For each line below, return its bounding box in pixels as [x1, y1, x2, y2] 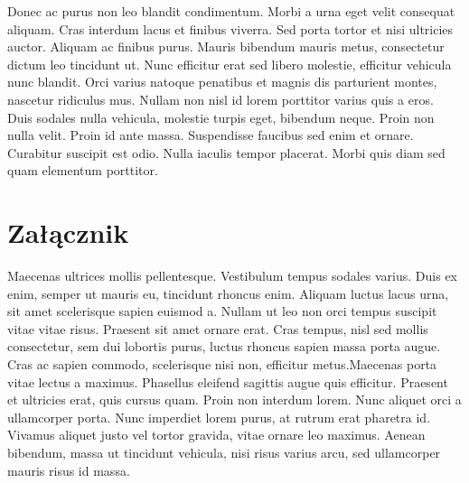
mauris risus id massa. [7, 460, 130, 479]
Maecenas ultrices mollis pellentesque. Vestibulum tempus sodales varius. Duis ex [7, 266, 458, 285]
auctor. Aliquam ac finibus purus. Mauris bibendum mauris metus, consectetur [7, 37, 445, 56]
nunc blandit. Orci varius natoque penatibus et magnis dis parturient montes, [7, 72, 437, 91]
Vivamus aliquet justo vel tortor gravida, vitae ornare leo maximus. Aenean [7, 425, 426, 444]
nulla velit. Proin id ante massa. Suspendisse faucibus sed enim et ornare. [7, 125, 414, 144]
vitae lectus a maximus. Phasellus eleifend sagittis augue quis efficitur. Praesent [7, 372, 448, 391]
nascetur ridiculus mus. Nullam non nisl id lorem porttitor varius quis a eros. [7, 89, 434, 108]
